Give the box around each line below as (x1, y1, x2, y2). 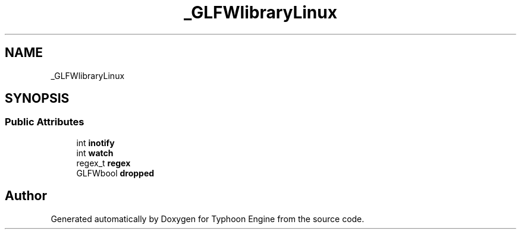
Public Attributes (5, 116, 84, 128)
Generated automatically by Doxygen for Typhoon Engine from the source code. (51, 213, 365, 224)
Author (5, 188, 47, 204)
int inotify (76, 137, 115, 148)
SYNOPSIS (5, 91, 70, 106)
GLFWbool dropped (76, 167, 155, 178)
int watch (76, 147, 114, 158)
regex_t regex (76, 157, 131, 168)
